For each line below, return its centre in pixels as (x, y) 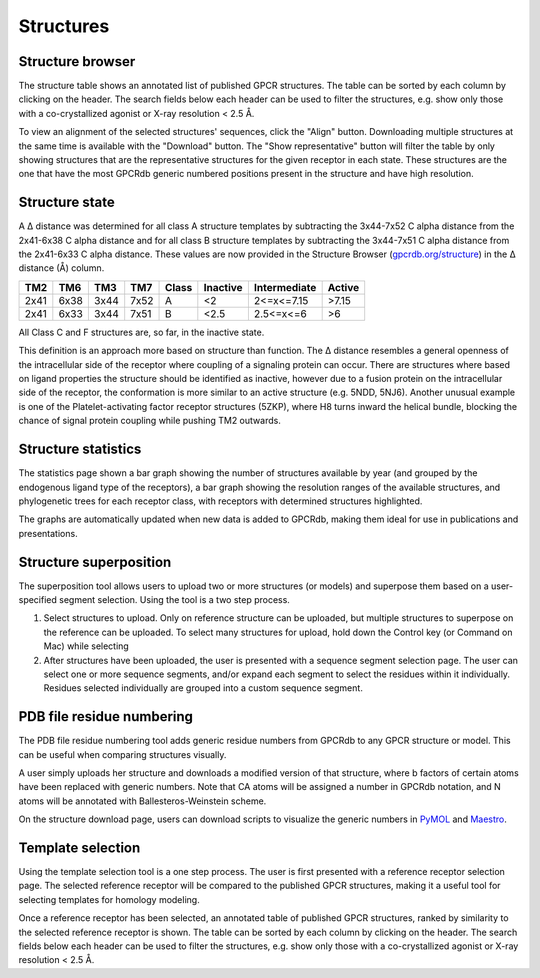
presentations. (48, 533)
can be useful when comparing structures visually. (122, 754)
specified (37, 599)
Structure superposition (95, 561)
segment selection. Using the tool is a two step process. (174, 599)
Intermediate (285, 287)
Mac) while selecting (86, 646)
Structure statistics (80, 449)
